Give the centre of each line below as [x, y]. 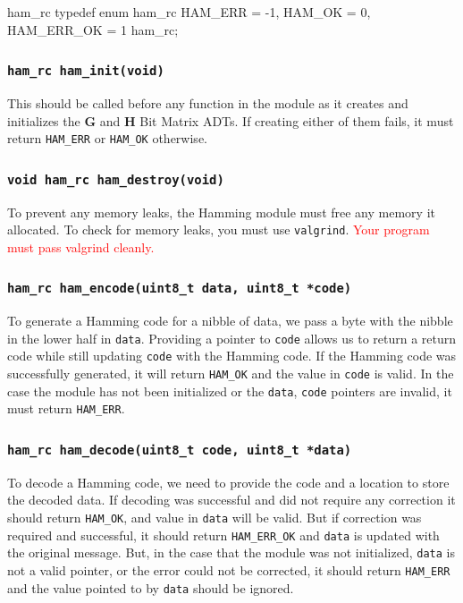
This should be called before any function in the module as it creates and [208, 102]
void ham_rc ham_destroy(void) [116, 179]
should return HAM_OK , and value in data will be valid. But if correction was [215, 518]
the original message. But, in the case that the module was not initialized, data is [231, 552]
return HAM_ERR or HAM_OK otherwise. [107, 138]
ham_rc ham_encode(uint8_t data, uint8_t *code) [180, 289]
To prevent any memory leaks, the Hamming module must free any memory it [221, 212]
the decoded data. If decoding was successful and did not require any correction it [231, 500]
